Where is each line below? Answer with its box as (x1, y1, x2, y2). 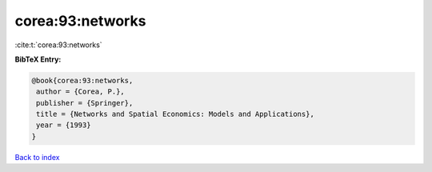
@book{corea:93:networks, (31, 76, 134, 85)
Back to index (14, 152, 60, 162)
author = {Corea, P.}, (36, 87, 126, 96)
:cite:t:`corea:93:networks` (14, 40, 103, 50)
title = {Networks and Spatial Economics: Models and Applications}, (36, 110, 315, 119)
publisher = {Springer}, (36, 98, 134, 107)
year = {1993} (36, 121, 91, 130)
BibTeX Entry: (14, 54, 62, 64)
